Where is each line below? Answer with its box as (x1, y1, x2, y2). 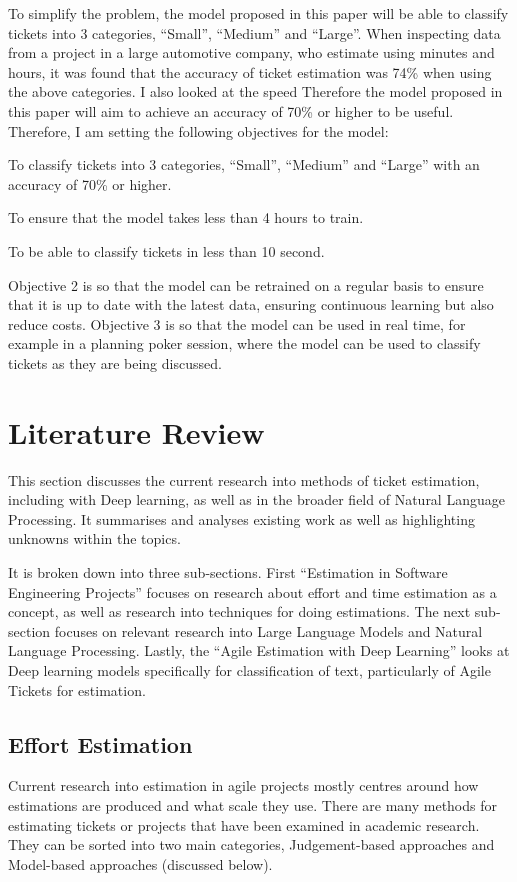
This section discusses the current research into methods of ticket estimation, (8, 469, 480, 490)
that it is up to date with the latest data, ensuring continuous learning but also (8, 294, 494, 315)
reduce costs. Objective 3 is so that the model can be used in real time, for (8, 313, 466, 334)
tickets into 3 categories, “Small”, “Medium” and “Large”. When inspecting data (8, 22, 501, 43)
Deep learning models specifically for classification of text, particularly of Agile (8, 659, 491, 680)
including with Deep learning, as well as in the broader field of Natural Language (8, 489, 505, 510)
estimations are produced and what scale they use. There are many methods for (8, 794, 497, 815)
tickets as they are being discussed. (8, 352, 222, 373)
